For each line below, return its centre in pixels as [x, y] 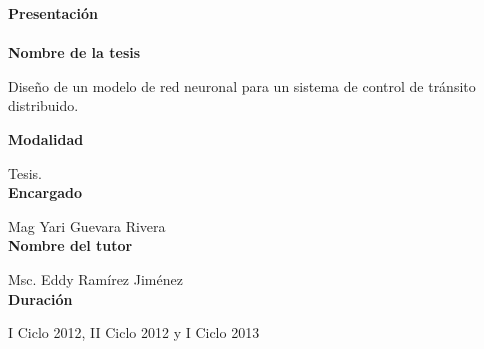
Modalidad [46, 138]
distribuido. [43, 105]
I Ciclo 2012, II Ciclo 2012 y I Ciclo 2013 [134, 332]
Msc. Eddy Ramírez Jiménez [95, 278]
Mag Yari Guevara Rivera [87, 225]
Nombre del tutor [70, 245]
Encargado [45, 192]
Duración [40, 298]
